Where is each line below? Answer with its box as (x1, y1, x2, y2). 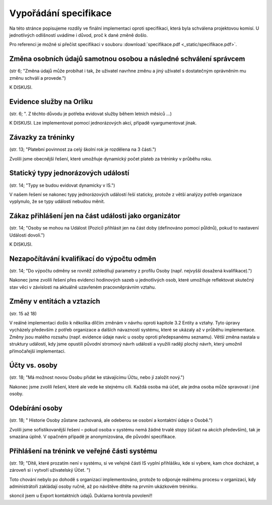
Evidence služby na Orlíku (9, 97, 93, 106)
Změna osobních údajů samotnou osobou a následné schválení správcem (9, 54, 245, 63)
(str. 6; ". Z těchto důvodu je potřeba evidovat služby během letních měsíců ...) (9, 110, 172, 117)
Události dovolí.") (9, 232, 45, 238)
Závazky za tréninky (9, 133, 75, 142)
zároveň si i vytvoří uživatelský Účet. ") (9, 467, 91, 473)
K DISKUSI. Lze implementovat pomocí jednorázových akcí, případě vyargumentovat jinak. (9, 120, 197, 126)
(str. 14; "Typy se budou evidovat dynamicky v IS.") (9, 182, 115, 188)
